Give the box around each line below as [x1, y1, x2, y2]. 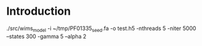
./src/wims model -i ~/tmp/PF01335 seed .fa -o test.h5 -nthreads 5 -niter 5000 [6, 25, 196, 33]
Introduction [6, 4, 71, 18]
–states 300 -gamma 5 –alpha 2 [6, 33, 87, 40]
